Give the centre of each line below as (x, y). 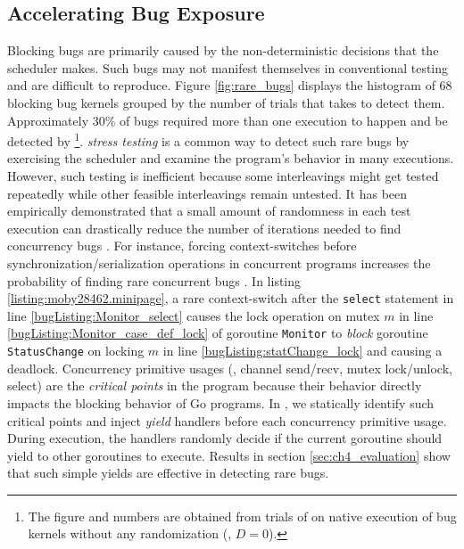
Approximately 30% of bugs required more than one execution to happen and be (228, 120)
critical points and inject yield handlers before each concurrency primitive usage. (227, 420)
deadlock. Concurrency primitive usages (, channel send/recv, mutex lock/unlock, (230, 368)
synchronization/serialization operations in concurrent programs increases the (219, 262)
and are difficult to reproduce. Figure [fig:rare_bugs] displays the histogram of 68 (230, 85)
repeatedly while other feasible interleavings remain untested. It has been (207, 193)
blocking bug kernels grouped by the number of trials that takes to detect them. (226, 102)
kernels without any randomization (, (130, 533)
